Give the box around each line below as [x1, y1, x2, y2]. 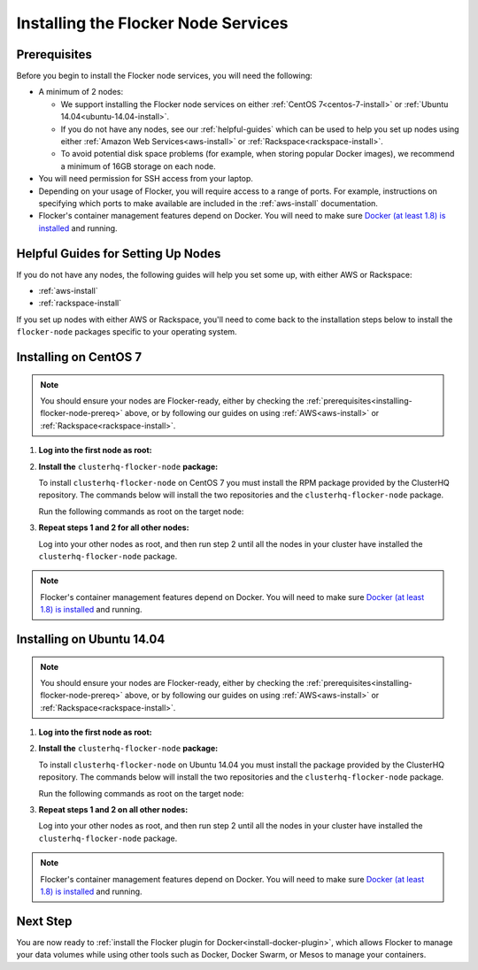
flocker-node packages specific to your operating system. [16, 327, 238, 337]
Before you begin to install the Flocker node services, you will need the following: [16, 71, 313, 81]
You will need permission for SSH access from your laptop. [38, 173, 254, 184]
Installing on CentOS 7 [16, 350, 142, 365]
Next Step [16, 913, 73, 928]
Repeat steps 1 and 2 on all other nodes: [38, 804, 189, 815]
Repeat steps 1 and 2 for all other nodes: [38, 522, 189, 533]
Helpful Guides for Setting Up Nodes [16, 246, 221, 261]
